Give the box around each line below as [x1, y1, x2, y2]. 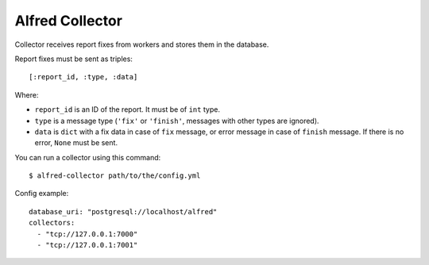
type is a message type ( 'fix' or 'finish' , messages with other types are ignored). [34, 116, 319, 125]
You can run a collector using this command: [14, 152, 161, 162]
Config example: [14, 189, 69, 198]
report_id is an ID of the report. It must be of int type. [34, 105, 220, 114]
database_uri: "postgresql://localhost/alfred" [29, 207, 218, 216]
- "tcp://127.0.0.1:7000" [37, 229, 138, 238]
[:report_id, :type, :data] [29, 72, 138, 82]
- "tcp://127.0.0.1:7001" [37, 240, 138, 250]
